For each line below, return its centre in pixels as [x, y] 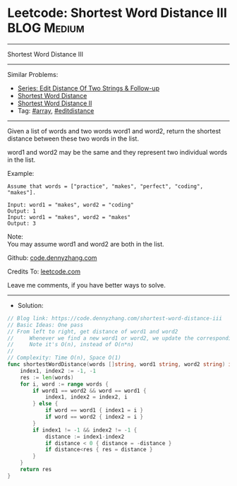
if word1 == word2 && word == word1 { [90, 391]
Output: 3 [22, 223]
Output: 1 [22, 211]
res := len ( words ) [47, 377]
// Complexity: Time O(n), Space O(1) [64, 358]
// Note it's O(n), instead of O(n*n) [71, 345]
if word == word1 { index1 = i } [94, 410]
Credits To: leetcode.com [44, 271]
